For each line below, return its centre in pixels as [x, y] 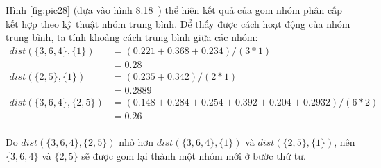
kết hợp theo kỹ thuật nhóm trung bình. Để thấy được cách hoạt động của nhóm [178, 23]
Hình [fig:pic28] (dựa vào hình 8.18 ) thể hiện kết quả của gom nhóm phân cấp [174, 10]
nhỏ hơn [136, 142]
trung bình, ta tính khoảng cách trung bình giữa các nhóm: [132, 37]
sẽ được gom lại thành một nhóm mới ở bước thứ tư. [194, 155]
